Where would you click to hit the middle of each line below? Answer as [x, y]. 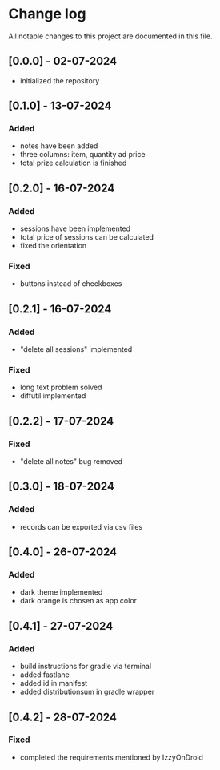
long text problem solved [61, 387]
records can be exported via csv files [81, 526]
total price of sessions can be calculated [87, 237]
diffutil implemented [53, 396]
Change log [47, 14]
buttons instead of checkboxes [71, 284]
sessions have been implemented [75, 228]
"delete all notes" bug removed [71, 462]
